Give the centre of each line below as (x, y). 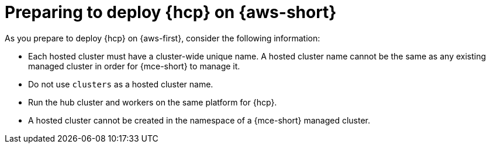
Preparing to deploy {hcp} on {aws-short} (171, 12)
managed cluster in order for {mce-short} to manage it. (134, 66)
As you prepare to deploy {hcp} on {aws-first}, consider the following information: (163, 38)
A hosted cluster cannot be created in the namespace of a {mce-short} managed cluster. (199, 120)
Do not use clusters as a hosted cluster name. (121, 84)
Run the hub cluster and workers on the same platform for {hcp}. (153, 102)
